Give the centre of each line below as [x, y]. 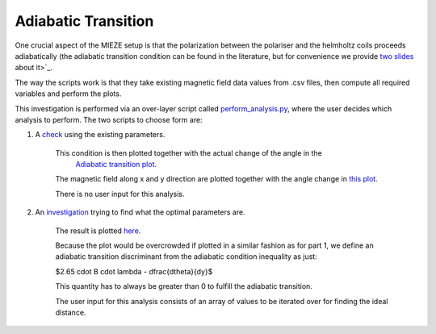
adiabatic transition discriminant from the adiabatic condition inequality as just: [187, 257]
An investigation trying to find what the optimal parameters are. [140, 212]
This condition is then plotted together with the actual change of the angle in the [189, 152]
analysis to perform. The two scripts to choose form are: [109, 119]
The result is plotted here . [98, 231]
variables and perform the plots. [68, 94]
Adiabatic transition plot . [116, 165]
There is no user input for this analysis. [120, 194]
